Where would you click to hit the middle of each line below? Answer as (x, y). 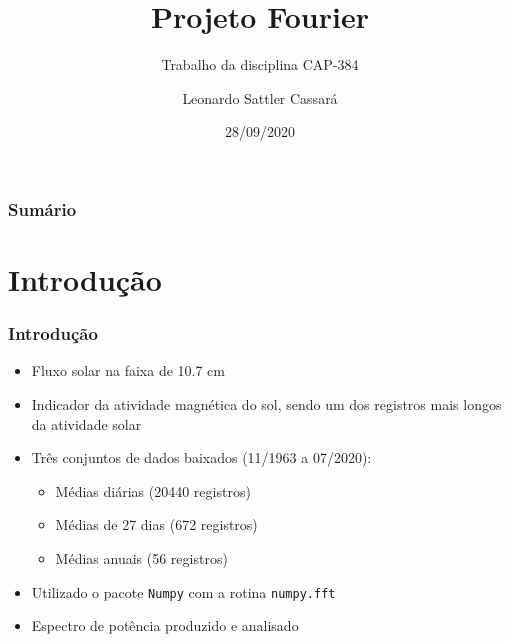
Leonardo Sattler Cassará (260, 97)
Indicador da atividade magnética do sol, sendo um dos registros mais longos (266, 404)
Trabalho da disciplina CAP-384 (260, 64)
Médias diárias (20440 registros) (153, 490)
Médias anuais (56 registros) (141, 557)
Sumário (42, 208)
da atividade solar (86, 423)
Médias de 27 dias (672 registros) (156, 524)
